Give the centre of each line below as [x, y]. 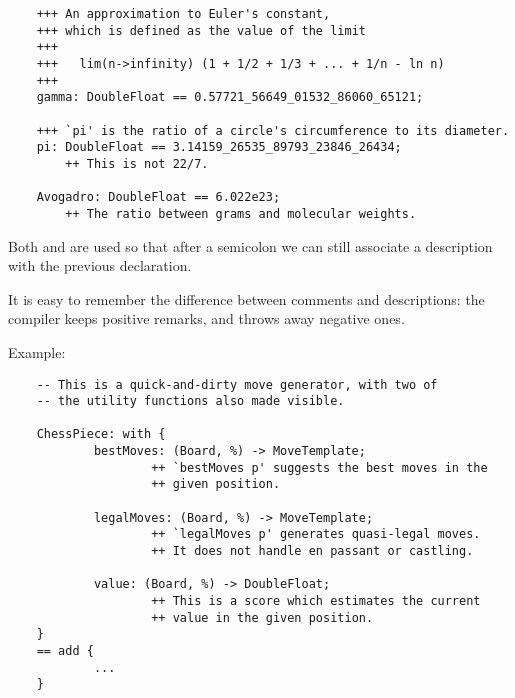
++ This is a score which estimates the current [316, 601]
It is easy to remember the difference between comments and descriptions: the [246, 298]
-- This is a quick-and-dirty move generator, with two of [237, 384]
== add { [65, 651]
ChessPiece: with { [101, 434]
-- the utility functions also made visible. [190, 401]
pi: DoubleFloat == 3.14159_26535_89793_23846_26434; [219, 147]
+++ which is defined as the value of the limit [201, 30]
